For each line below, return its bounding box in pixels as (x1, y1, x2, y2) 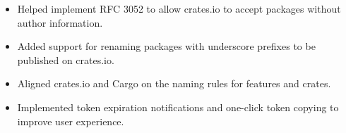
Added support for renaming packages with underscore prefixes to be (17, 39, 316, 53)
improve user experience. (17, 113, 124, 128)
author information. (17, 15, 103, 30)
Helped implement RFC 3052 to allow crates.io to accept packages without (17, 1, 341, 15)
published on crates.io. (17, 52, 114, 67)
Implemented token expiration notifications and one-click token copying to (17, 99, 339, 114)
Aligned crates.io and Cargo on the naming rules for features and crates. (17, 76, 331, 91)
